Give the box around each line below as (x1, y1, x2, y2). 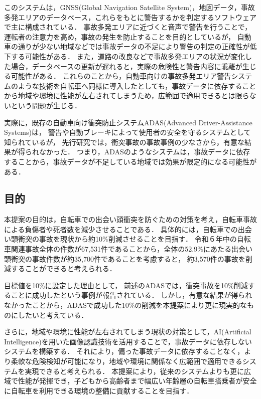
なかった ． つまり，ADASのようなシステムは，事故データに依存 (39, 146, 250, 157)
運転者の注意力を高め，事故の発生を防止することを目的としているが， (4, 31, 235, 42)
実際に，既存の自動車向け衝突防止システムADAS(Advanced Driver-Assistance (4, 117, 252, 127)
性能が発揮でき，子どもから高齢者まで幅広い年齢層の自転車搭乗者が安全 (18, 375, 257, 386)
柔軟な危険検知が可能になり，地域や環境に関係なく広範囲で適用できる (11, 356, 242, 366)
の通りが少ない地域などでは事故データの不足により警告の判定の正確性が (11, 41, 250, 52)
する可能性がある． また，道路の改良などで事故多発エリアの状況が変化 (11, 51, 245, 61)
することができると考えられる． (11, 263, 116, 274)
